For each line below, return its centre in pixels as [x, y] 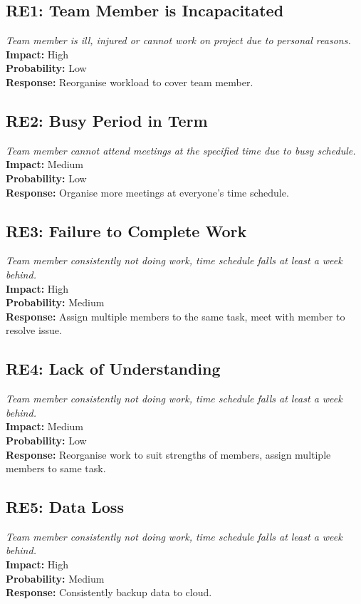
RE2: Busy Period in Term [107, 120]
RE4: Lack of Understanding [113, 369]
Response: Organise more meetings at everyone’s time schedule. [147, 192]
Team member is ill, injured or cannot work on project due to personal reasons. [178, 40]
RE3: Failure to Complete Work [126, 230]
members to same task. [56, 468]
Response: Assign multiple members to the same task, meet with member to [176, 316]
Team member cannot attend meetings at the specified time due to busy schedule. [181, 150]
